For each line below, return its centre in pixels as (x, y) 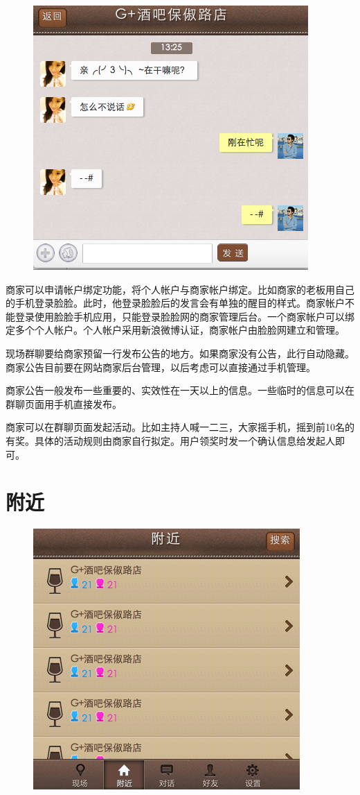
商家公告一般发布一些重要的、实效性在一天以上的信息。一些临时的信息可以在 (180, 390)
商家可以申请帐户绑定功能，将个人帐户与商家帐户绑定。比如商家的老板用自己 (180, 289)
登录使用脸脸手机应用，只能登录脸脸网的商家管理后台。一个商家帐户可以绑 (184, 316)
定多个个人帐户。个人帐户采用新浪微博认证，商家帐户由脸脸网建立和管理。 (175, 330)
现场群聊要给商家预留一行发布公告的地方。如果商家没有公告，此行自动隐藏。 (180, 353)
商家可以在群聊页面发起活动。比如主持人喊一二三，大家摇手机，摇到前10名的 (180, 427)
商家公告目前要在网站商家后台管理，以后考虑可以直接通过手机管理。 (161, 367)
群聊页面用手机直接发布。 (64, 403)
